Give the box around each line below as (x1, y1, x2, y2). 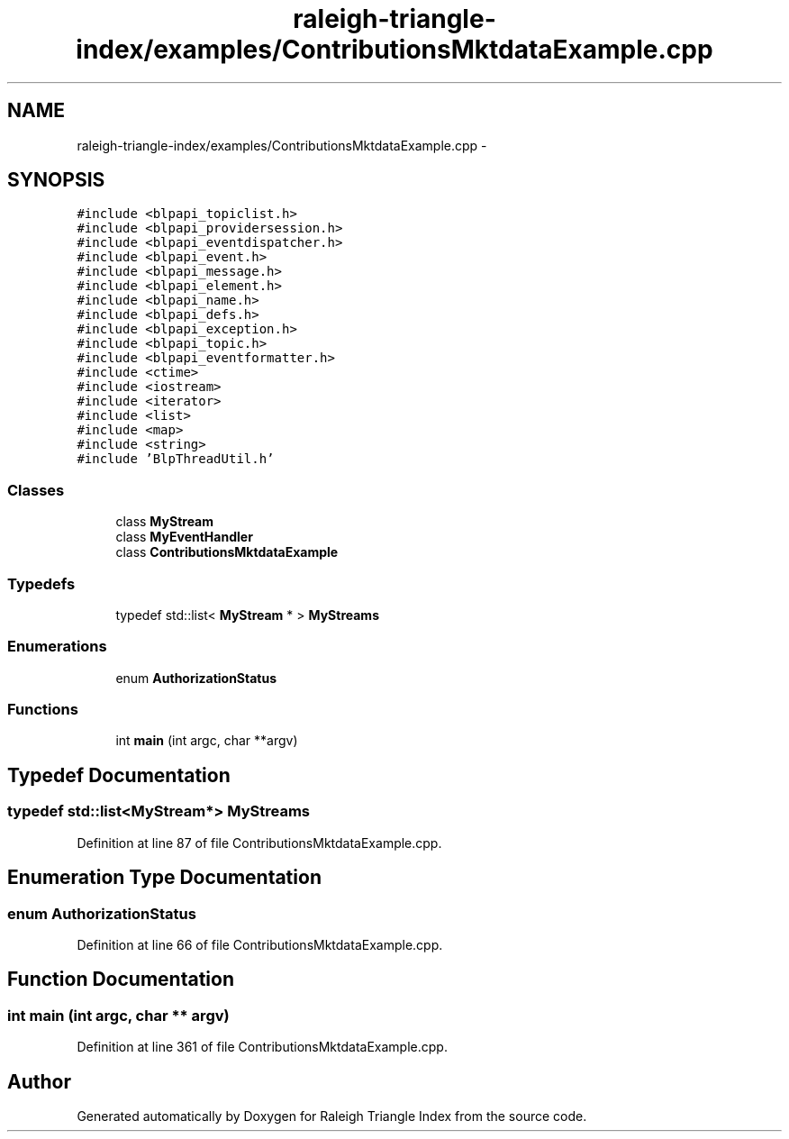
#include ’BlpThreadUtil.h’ (77, 451, 275, 467)
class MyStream (115, 514, 214, 530)
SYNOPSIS (7, 169, 105, 192)
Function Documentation (7, 968, 234, 991)
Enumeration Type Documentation (7, 866, 322, 889)
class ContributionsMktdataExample (115, 544, 339, 560)
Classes (7, 480, 65, 499)
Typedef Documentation (7, 763, 231, 787)
